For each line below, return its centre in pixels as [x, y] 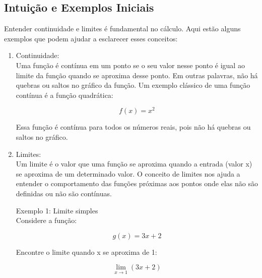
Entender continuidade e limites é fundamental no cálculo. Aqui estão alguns [122, 29]
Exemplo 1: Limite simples [57, 210]
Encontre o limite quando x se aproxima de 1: [86, 252]
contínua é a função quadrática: [64, 95]
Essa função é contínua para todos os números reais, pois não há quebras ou [133, 127]
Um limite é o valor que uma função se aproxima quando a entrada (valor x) [134, 164]
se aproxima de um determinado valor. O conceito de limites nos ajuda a [128, 173]
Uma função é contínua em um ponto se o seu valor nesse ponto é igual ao [130, 65]
